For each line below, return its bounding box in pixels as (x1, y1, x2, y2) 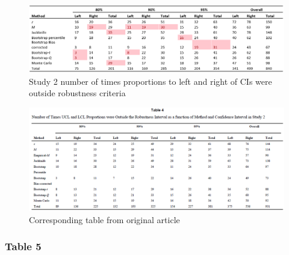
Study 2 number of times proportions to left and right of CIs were (29, 75, 272, 87)
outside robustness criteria (29, 87, 126, 99)
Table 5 (5, 239, 42, 254)
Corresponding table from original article (29, 213, 180, 226)
